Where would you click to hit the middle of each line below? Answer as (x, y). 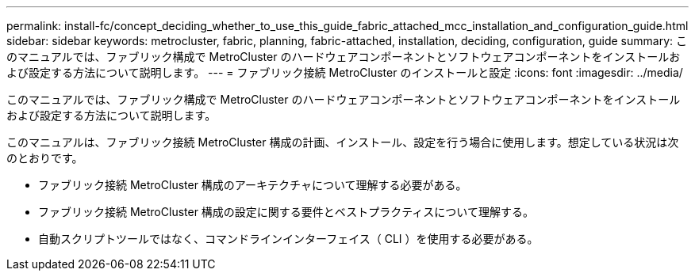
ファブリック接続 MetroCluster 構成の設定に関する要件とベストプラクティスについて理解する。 (286, 212)
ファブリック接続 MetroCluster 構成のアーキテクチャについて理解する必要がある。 (253, 185)
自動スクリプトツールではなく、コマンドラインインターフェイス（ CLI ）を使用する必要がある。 (288, 239)
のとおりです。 (45, 158)
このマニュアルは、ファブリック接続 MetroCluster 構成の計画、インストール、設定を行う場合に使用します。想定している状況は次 (343, 142)
